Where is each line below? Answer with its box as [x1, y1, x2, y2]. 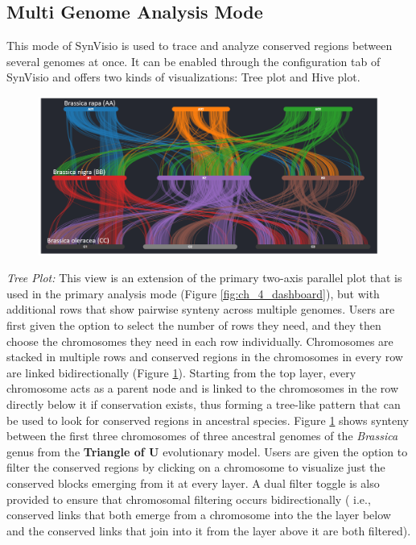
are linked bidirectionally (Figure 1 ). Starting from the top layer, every [6, 364, 356, 381]
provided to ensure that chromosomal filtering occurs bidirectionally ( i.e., [6, 490, 371, 507]
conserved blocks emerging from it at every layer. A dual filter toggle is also [6, 474, 380, 491]
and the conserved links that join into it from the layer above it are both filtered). [6, 522, 411, 539]
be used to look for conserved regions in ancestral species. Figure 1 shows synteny [6, 411, 409, 428]
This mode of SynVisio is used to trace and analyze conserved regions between [6, 37, 393, 54]
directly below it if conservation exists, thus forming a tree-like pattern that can [6, 396, 401, 412]
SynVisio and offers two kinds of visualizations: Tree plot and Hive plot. [6, 69, 360, 85]
